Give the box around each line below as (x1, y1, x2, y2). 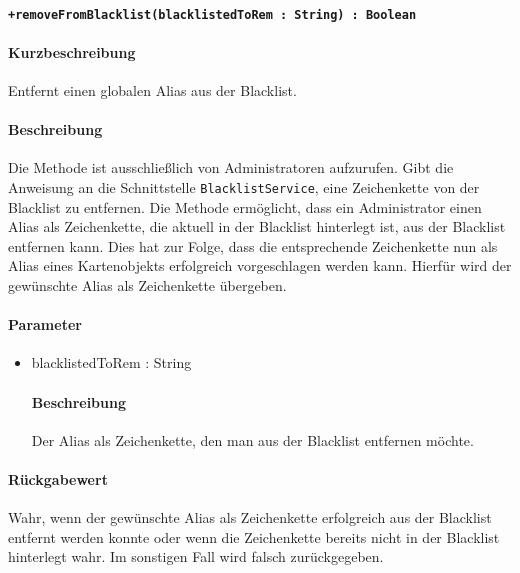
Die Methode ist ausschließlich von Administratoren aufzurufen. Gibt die (8, 157, 454, 178)
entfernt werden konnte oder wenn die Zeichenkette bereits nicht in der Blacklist (8, 526, 500, 547)
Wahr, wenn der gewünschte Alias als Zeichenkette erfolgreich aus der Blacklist (8, 507, 492, 528)
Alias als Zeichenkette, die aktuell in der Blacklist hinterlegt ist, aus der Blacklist (8, 216, 506, 237)
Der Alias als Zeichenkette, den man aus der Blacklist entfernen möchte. (31, 429, 474, 450)
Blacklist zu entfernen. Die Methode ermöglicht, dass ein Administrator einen (8, 196, 482, 217)
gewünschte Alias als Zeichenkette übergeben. (8, 275, 287, 296)
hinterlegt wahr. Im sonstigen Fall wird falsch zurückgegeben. (8, 546, 384, 567)
